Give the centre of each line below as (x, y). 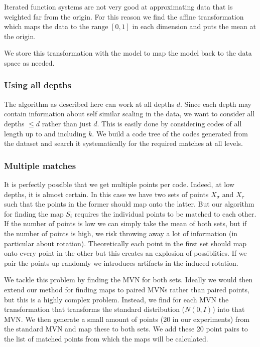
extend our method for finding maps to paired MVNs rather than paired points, (127, 289)
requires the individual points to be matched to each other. (165, 213)
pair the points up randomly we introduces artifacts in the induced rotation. (121, 263)
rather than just (67, 123)
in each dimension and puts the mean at (194, 26)
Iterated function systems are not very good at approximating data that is (118, 7)
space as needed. (29, 62)
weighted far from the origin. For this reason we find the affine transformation (124, 16)
